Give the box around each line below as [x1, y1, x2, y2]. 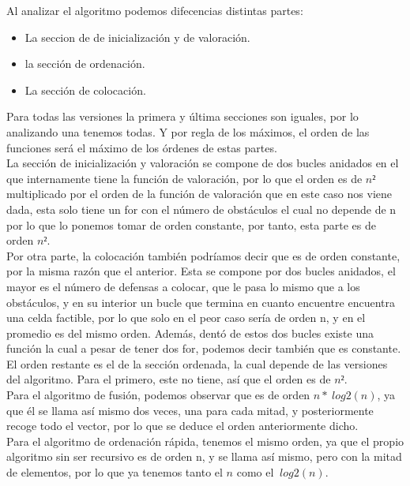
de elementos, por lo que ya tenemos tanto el [6, 464, 223, 480]
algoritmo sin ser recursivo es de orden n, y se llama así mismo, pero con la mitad [6, 448, 402, 465]
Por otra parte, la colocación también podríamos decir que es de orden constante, [6, 247, 401, 264]
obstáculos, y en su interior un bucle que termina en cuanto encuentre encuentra [6, 293, 395, 310]
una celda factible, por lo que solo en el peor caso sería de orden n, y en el [6, 309, 366, 326]
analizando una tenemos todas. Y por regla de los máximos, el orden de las [6, 123, 370, 140]
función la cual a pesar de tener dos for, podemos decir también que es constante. [6, 340, 401, 357]
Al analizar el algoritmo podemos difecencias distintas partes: [6, 2, 303, 18]
